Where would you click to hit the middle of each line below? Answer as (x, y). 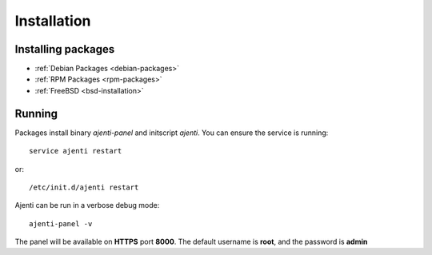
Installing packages (65, 49)
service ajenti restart (76, 151)
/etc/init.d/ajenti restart (84, 187)
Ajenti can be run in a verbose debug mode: (87, 205)
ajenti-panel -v (61, 223)
